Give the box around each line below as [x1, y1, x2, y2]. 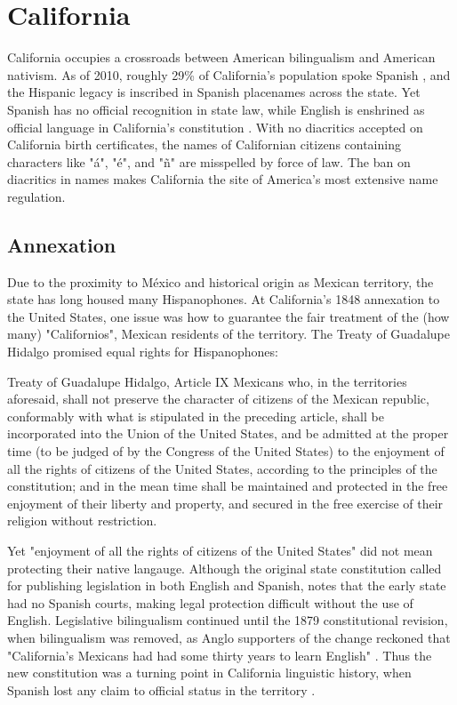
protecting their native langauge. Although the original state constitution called [7, 558, 442, 577]
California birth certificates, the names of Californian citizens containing [7, 135, 401, 154]
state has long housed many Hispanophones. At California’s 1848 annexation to [7, 290, 440, 308]
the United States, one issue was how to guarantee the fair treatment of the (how [7, 307, 450, 325]
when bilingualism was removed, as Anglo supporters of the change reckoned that [7, 628, 451, 646]
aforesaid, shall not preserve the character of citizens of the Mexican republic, [7, 389, 429, 408]
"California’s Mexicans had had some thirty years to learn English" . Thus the [7, 645, 432, 664]
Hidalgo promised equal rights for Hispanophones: [7, 342, 278, 361]
